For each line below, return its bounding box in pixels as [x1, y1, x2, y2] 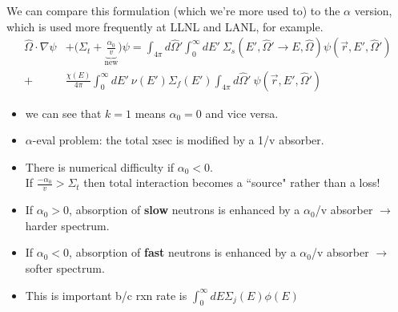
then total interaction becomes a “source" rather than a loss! [83, 174, 380, 191]
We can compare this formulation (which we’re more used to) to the [6, 2, 340, 18]
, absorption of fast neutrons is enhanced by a [69, 244, 296, 261]
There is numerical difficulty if [25, 158, 175, 175]
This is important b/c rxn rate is [25, 286, 187, 303]
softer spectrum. [25, 259, 105, 276]
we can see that [25, 104, 102, 121]
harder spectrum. [25, 217, 110, 233]
